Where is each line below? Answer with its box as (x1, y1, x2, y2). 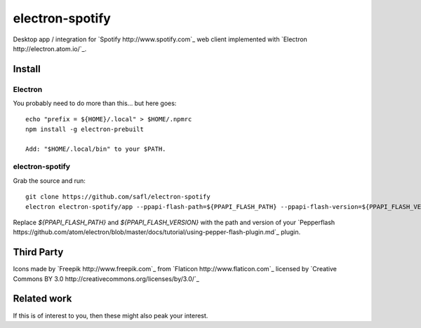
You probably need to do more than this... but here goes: (13, 99, 177, 108)
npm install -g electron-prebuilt (25, 125, 144, 133)
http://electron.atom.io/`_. (13, 44, 87, 53)
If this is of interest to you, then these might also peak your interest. (13, 311, 208, 320)
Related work (13, 293, 72, 305)
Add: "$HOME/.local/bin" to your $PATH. (25, 144, 166, 153)
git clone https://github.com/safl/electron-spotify (25, 193, 210, 201)
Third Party (13, 246, 64, 259)
